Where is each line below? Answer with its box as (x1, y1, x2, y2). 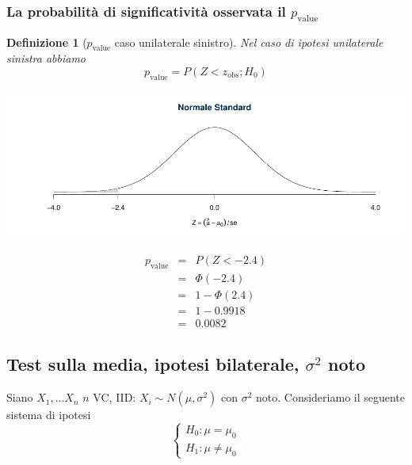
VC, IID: (93, 389, 136, 406)
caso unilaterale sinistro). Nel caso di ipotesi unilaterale (114, 33, 383, 50)
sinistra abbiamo (6, 50, 86, 67)
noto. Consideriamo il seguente (256, 389, 406, 406)
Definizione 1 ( (6, 33, 87, 50)
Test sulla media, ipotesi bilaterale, (6, 352, 299, 376)
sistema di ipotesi (6, 406, 91, 423)
